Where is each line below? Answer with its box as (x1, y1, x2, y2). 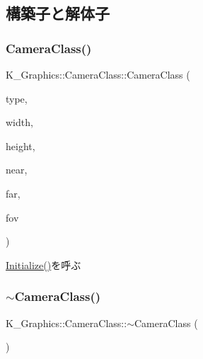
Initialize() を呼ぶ (6, 257, 81, 272)
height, (6, 138, 35, 153)
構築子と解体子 (6, 2, 110, 24)
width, (6, 115, 33, 130)
